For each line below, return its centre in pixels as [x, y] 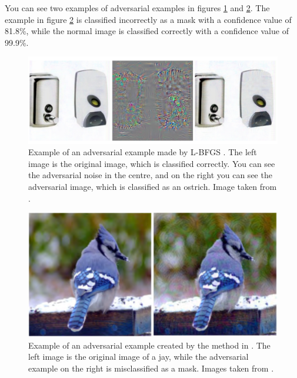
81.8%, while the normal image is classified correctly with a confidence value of [147, 31]
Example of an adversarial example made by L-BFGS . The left [143, 152]
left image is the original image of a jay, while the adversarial [139, 357]
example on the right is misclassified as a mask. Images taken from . [151, 368]
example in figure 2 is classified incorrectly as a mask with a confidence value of [148, 19]
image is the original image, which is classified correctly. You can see [152, 163]
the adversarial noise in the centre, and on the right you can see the [150, 175]
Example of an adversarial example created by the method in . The [149, 345]
